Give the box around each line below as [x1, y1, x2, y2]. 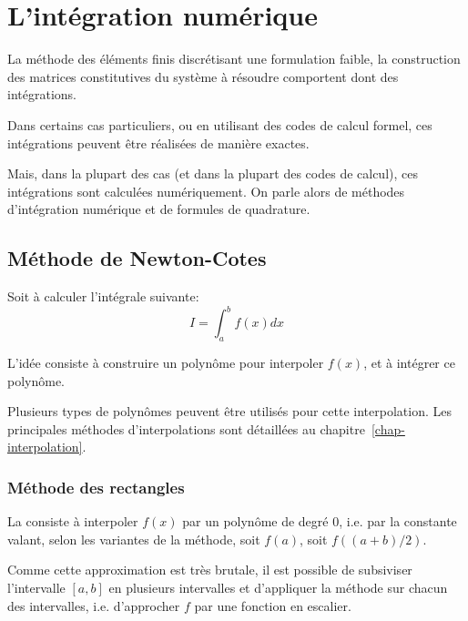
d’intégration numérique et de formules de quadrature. [7, 199, 310, 219]
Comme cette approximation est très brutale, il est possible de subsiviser [7, 560, 412, 579]
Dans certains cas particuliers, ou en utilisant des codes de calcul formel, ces [7, 115, 432, 134]
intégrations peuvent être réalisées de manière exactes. [7, 133, 310, 152]
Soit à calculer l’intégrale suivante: [7, 287, 199, 306]
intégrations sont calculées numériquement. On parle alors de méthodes [7, 181, 405, 200]
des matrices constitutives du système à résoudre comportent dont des [7, 66, 399, 86]
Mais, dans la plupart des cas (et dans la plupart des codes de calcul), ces [7, 164, 418, 183]
